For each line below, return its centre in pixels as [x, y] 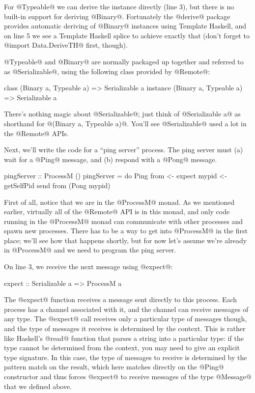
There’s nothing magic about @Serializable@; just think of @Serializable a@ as [122, 114]
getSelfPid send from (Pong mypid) [57, 185]
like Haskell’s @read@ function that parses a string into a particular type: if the [124, 338]
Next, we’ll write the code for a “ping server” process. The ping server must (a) [124, 150]
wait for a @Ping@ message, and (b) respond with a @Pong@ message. [111, 159]
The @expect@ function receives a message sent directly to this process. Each [121, 299]
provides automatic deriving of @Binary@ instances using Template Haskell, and [125, 26]
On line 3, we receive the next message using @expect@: [88, 267]
